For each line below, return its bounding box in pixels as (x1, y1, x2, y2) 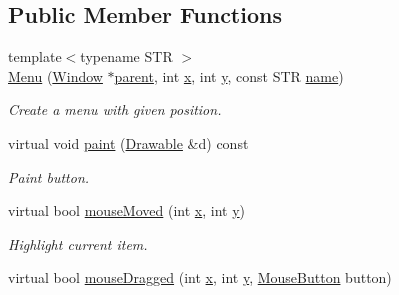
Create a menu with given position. (8, 99, 222, 120)
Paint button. (8, 166, 90, 187)
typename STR (80, 46, 173, 67)
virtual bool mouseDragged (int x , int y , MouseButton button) (8, 267, 392, 288)
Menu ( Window (8, 65, 103, 86)
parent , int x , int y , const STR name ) (114, 65, 344, 86)
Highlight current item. (8, 233, 148, 254)
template (8, 46, 62, 67)
